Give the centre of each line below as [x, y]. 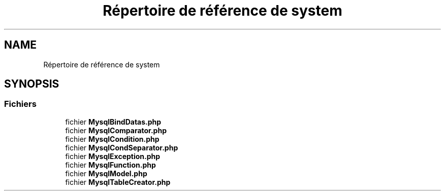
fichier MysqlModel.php [106, 173]
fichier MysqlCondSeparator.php [122, 147]
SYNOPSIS [32, 84]
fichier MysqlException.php [113, 156]
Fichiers [20, 104]
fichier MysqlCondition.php [112, 139]
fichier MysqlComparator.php [116, 130]
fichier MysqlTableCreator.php [118, 182]
